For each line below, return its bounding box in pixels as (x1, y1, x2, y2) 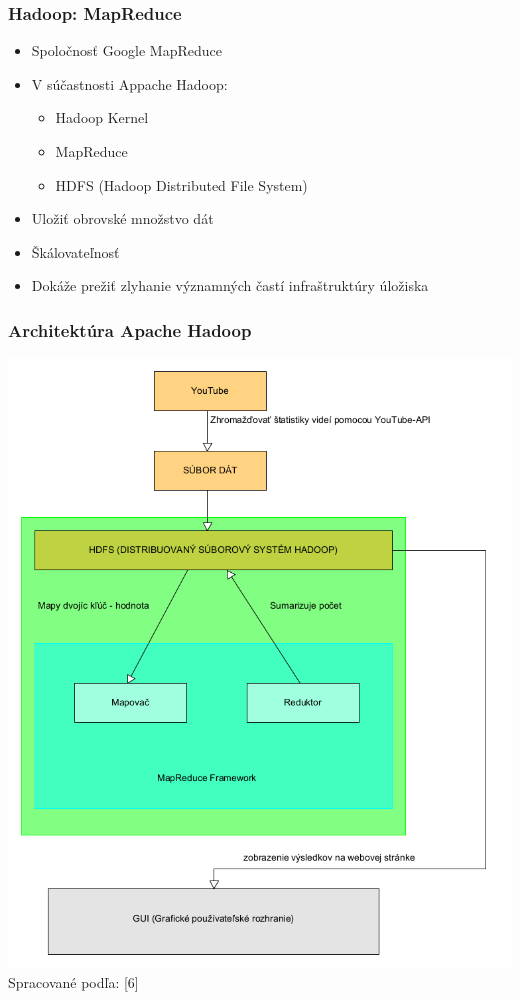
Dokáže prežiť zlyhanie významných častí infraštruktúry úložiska (31, 275, 429, 296)
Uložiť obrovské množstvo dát (31, 208, 214, 229)
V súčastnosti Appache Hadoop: (31, 73, 228, 94)
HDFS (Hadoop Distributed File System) (55, 174, 308, 195)
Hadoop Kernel (55, 107, 149, 128)
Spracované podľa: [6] (8, 971, 139, 992)
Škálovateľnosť (31, 241, 120, 262)
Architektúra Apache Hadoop (8, 317, 252, 342)
